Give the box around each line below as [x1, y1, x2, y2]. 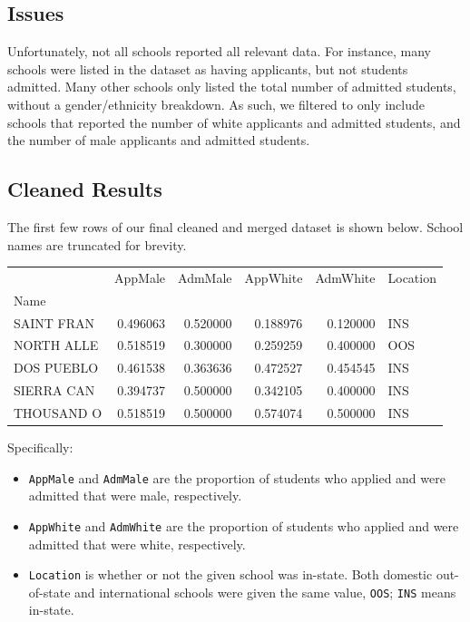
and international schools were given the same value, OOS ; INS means [74, 582, 456, 601]
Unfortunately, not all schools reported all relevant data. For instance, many [7, 42, 431, 61]
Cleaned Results [7, 175, 162, 203]
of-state [28, 582, 71, 601]
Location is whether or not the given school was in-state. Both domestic [28, 565, 433, 584]
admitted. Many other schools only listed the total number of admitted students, [7, 77, 456, 96]
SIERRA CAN [14, 381, 95, 400]
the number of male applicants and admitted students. [7, 131, 310, 150]
